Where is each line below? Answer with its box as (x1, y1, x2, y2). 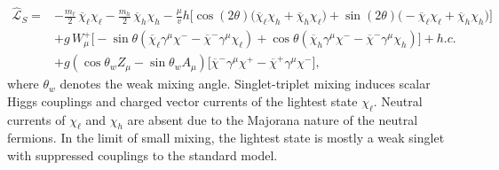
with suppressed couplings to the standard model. (7, 145, 278, 164)
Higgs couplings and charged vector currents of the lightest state (7, 91, 358, 110)
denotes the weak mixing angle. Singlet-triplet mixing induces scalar (59, 74, 431, 93)
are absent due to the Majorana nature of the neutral (127, 110, 418, 128)
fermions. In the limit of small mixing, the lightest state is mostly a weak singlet (7, 128, 445, 147)
